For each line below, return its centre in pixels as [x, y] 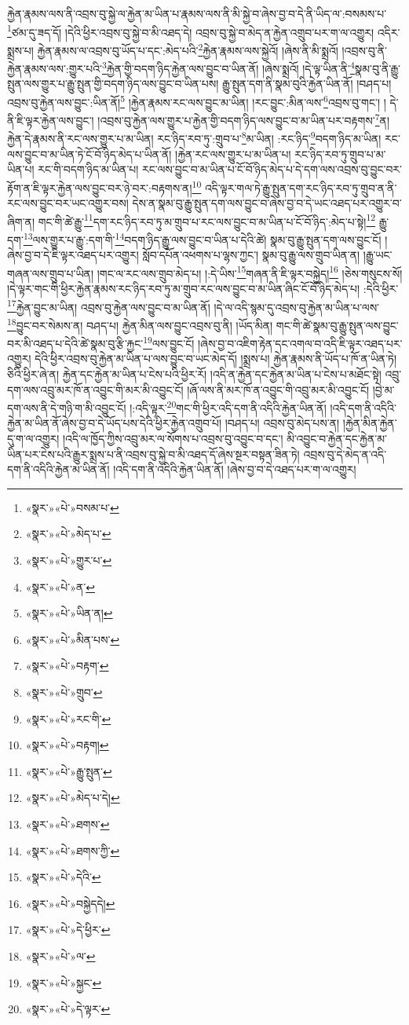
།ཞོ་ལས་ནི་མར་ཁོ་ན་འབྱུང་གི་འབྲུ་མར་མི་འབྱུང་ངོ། [278, 389]
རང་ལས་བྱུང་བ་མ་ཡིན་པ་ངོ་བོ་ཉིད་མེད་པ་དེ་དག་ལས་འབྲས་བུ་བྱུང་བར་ [272, 169]
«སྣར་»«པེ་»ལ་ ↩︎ [60, 955]
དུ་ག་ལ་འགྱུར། [33, 439]
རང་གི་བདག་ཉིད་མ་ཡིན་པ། [88, 169]
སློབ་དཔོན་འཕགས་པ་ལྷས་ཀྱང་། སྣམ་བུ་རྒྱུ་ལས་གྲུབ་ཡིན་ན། [251, 255]
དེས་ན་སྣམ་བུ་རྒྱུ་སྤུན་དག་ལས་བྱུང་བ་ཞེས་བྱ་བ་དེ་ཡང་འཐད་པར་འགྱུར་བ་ [267, 203]
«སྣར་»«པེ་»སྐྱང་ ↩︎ [64, 982]
